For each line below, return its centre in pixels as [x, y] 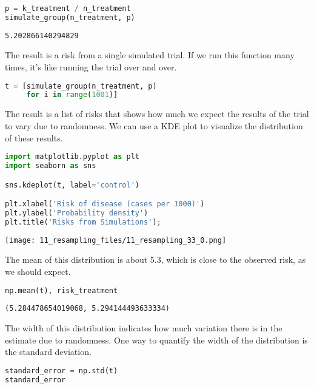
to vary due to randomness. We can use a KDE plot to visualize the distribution [154, 125]
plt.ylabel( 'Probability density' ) [77, 213]
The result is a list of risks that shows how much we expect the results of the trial [157, 114]
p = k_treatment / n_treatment [68, 8]
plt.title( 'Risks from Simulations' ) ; [83, 222]
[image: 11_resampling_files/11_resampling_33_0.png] [116, 240]
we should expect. [38, 271]
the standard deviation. [48, 352]
